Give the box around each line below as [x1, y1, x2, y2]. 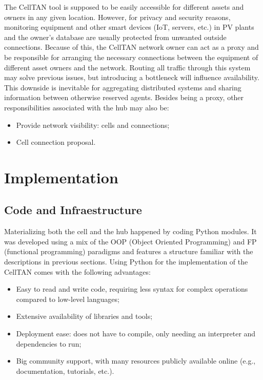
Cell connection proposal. [16, 137, 96, 147]
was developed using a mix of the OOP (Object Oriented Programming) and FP [4, 236, 257, 246]
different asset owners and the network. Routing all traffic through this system [4, 62, 251, 72]
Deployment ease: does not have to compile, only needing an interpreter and [16, 328, 256, 339]
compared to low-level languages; [16, 293, 119, 304]
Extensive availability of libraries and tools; [16, 311, 153, 321]
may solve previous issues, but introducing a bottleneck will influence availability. [4, 72, 259, 83]
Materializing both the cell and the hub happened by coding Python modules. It [4, 226, 257, 237]
